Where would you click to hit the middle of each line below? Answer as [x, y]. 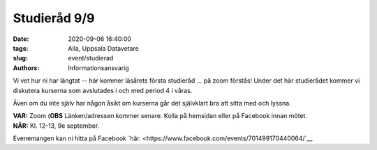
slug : [20, 58]
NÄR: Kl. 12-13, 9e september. [56, 126]
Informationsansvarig [98, 68]
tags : [21, 48]
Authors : [26, 68]
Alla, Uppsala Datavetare [104, 48]
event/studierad [91, 58]
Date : [21, 39]
